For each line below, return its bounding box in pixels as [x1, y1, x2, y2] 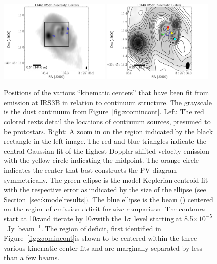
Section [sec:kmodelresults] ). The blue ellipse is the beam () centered [4, 194, 213, 204]
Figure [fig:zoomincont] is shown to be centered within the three [4, 233, 197, 243]
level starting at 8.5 [134, 213, 193, 223]
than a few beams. [4, 252, 60, 263]
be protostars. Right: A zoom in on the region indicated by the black [4, 126, 213, 136]
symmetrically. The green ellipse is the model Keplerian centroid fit [4, 174, 208, 185]
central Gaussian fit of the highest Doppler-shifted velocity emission [4, 145, 210, 156]
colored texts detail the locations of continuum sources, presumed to [4, 116, 211, 127]
